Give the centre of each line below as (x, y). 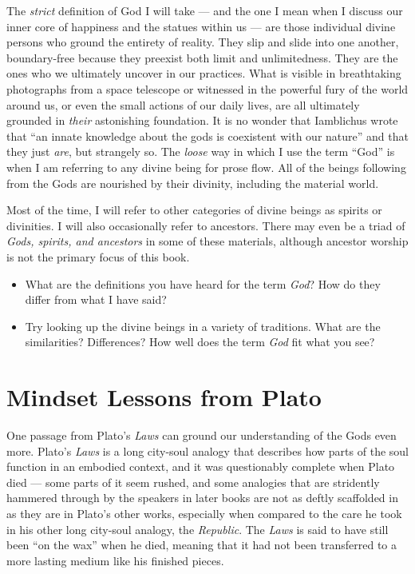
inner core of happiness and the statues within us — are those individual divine (201, 26)
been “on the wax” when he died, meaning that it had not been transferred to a (202, 545)
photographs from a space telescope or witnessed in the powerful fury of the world (207, 88)
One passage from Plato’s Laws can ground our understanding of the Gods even (202, 435)
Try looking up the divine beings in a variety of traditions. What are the (203, 326)
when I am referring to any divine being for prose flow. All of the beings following (206, 167)
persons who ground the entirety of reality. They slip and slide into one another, (203, 42)
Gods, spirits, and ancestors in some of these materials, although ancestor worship (207, 241)
